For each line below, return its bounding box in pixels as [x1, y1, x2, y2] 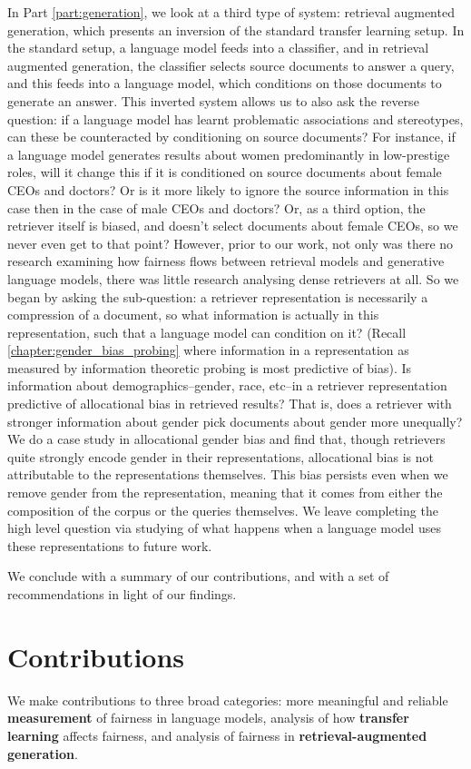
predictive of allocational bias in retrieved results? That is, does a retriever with [7, 394, 452, 413]
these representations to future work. [7, 536, 212, 555]
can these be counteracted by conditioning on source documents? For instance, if [7, 127, 456, 146]
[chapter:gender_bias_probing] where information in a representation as [7, 340, 409, 360]
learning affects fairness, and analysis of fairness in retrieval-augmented [7, 725, 427, 744]
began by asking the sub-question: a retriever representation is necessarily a [7, 287, 428, 306]
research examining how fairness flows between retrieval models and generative [7, 251, 445, 271]
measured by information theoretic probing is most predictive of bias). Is [7, 358, 412, 377]
